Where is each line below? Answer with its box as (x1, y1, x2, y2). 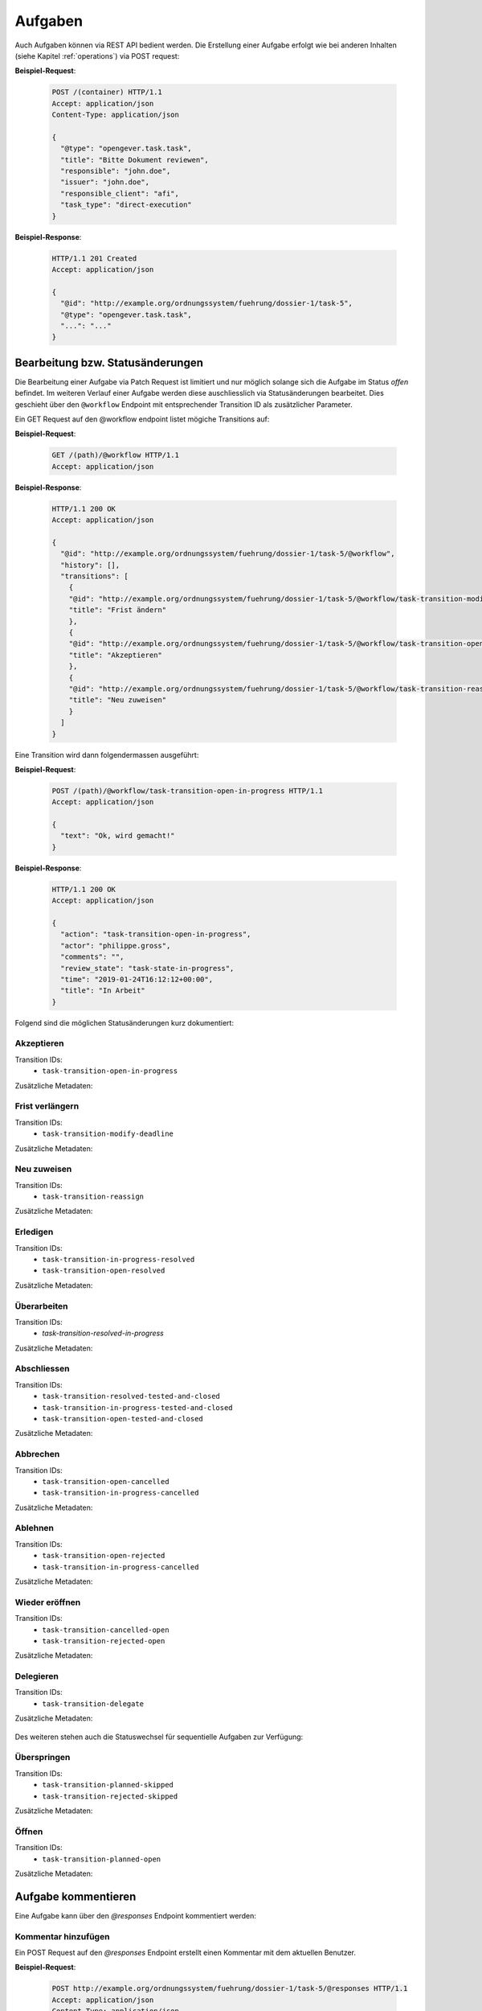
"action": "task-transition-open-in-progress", (60, 930, 251, 939)
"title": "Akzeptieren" (68, 650, 162, 660)
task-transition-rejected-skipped (42, 1791, 178, 1801)
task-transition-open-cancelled (42, 1477, 170, 1486)
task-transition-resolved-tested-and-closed (42, 1392, 221, 1401)
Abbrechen (14, 1449, 60, 1460)
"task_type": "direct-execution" (60, 200, 192, 209)
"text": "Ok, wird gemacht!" (60, 831, 176, 841)
